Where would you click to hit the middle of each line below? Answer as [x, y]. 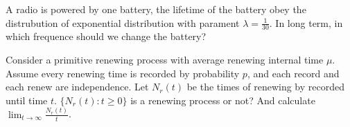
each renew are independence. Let [77, 87]
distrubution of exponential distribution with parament [123, 22]
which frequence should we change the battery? [106, 36]
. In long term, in [306, 22]
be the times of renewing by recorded [265, 87]
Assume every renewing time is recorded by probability [123, 73]
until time [27, 100]
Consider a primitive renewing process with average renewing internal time [165, 60]
